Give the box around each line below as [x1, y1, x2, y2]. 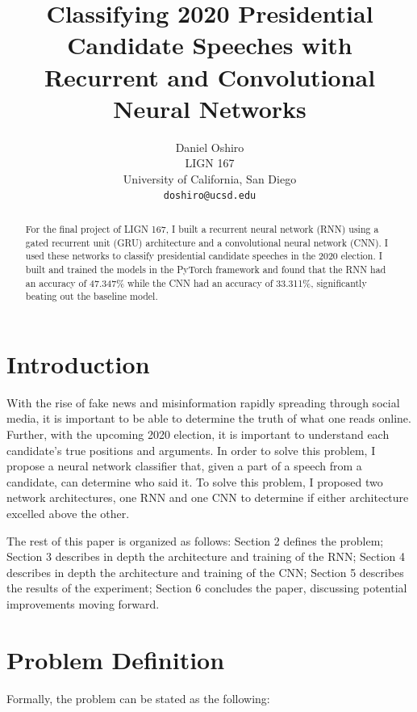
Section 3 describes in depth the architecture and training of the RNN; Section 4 [6, 548, 406, 565]
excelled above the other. [6, 504, 130, 521]
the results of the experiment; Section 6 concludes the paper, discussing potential [6, 579, 407, 596]
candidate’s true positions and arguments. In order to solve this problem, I [6, 441, 376, 458]
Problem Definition [6, 642, 225, 676]
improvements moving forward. [6, 595, 160, 612]
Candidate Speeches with [67, 28, 352, 61]
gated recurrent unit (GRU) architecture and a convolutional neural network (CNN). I [25, 235, 389, 249]
